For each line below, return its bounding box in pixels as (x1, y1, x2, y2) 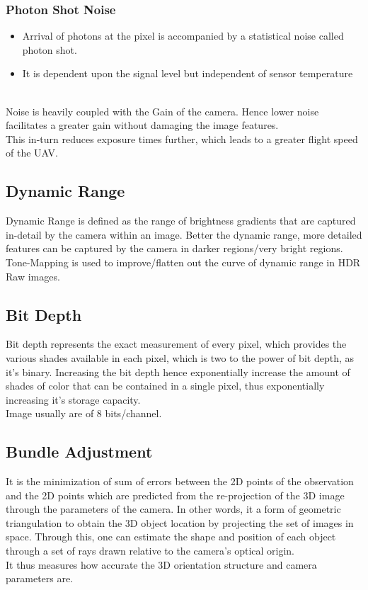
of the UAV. (6, 145, 58, 160)
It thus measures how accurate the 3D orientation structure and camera (6, 557, 317, 572)
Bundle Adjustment (6, 441, 153, 463)
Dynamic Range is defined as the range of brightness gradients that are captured (6, 213, 356, 228)
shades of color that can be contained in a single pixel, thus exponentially (6, 378, 325, 393)
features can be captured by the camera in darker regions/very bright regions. (6, 241, 343, 256)
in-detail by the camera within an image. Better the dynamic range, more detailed (6, 227, 362, 242)
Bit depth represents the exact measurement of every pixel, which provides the (6, 336, 347, 351)
